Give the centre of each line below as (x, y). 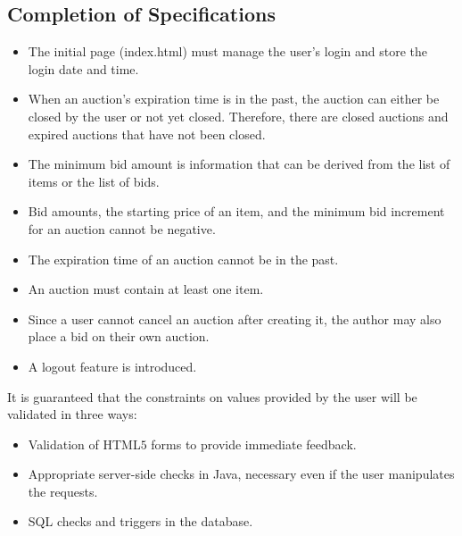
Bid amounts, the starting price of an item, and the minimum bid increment (236, 211)
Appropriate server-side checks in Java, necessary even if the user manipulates (241, 474)
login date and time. (83, 68)
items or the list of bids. (94, 181)
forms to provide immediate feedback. (254, 444)
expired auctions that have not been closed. (147, 134)
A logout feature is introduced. (112, 366)
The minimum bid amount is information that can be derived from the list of (239, 164)
